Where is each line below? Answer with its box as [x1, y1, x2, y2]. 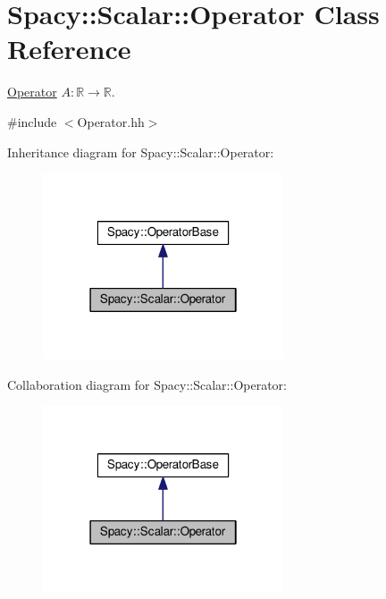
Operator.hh [77, 112, 145, 131]
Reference [7, 30, 131, 67]
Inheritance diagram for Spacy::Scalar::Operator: [7, 142, 274, 161]
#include [7, 112, 57, 131]
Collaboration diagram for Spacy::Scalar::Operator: [7, 375, 287, 393]
